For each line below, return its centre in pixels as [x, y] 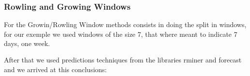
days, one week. [27, 43]
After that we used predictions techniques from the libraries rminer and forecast [123, 60]
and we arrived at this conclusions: [55, 69]
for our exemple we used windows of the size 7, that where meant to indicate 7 [121, 34]
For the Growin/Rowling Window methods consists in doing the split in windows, [125, 24]
